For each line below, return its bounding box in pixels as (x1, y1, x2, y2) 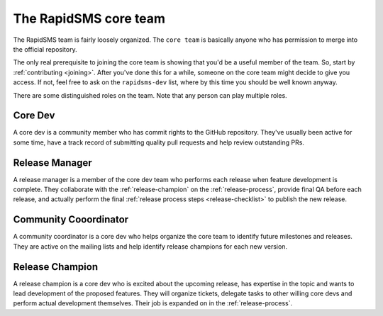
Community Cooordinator (13, 213, 129, 226)
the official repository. (13, 45, 77, 53)
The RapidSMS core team (13, 11, 166, 26)
